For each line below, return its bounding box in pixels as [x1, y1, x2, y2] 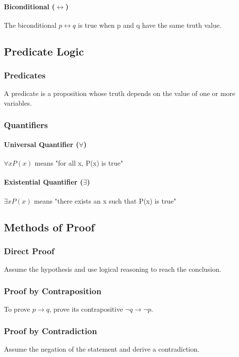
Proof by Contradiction [4, 324, 97, 337]
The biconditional [4, 19, 57, 30]
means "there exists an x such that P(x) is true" [34, 195, 176, 206]
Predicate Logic [4, 43, 84, 58]
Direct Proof [4, 244, 54, 257]
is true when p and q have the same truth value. [78, 19, 222, 30]
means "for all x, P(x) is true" [34, 158, 123, 168]
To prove [4, 304, 30, 314]
